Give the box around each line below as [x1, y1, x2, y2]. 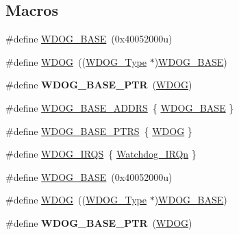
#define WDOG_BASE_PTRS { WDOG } [5, 123, 192, 138]
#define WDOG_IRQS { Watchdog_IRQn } [5, 147, 197, 161]
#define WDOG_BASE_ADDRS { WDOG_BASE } [5, 100, 234, 114]
